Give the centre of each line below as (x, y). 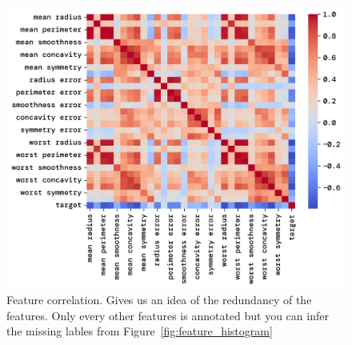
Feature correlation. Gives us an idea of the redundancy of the (159, 300)
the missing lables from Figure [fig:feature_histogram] (140, 331)
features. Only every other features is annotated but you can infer (168, 315)
